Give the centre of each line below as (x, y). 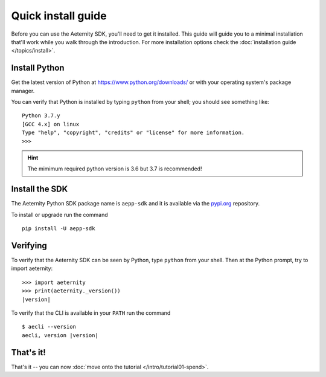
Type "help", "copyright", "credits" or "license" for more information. (133, 133)
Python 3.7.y (41, 116)
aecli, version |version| (60, 335)
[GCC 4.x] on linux (51, 124)
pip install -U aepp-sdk (59, 229)
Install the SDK (40, 189)
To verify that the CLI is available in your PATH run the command (91, 313)
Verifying (29, 246)
